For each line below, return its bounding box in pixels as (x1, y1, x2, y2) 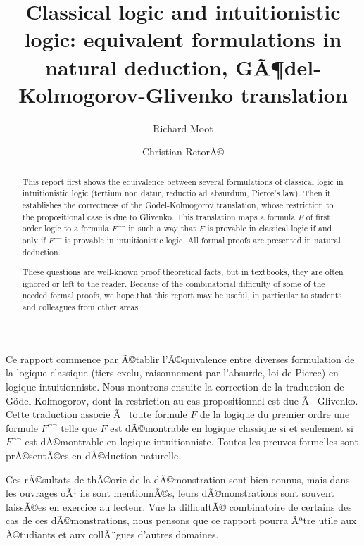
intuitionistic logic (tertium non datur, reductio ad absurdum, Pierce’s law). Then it (22, 187, 331, 199)
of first (306, 210, 330, 222)
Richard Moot (153, 120, 213, 135)
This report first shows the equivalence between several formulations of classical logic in (22, 175, 344, 187)
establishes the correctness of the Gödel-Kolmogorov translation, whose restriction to (22, 198, 334, 210)
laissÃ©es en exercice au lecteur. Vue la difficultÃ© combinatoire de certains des (6, 499, 352, 514)
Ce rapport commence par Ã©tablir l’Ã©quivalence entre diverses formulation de (6, 351, 355, 366)
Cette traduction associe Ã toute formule (6, 407, 187, 421)
